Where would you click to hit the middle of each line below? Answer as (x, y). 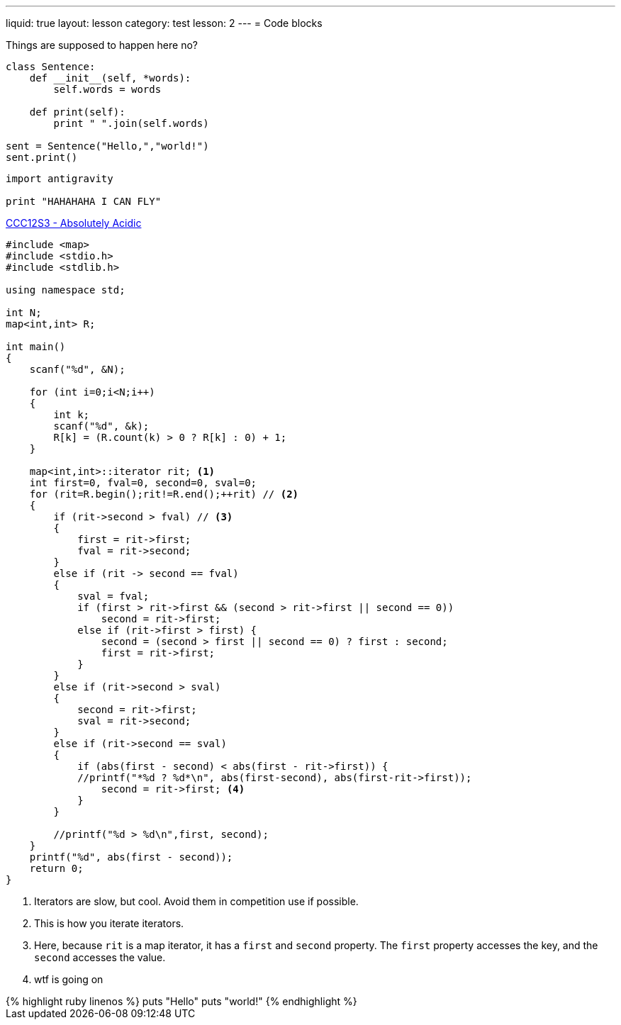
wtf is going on (69, 979)
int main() (36, 347)
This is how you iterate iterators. (109, 923)
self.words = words (107, 89)
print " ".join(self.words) (131, 123)
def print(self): (77, 112)
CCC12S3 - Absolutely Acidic (74, 223)
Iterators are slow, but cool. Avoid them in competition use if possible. (196, 901)
